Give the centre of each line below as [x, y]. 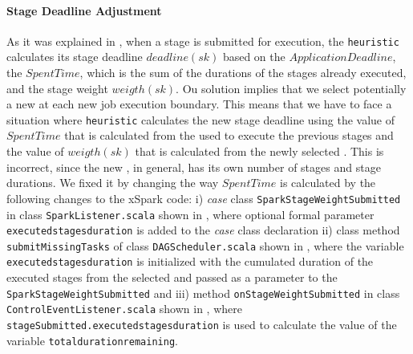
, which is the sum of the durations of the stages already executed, [243, 73]
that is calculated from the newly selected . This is [259, 151]
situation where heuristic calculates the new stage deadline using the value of [200, 119]
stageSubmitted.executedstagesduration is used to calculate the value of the [202, 325]
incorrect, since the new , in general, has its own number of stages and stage [194, 167]
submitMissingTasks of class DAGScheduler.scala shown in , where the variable [205, 245]
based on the [254, 57]
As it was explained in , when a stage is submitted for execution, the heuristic [203, 41]
